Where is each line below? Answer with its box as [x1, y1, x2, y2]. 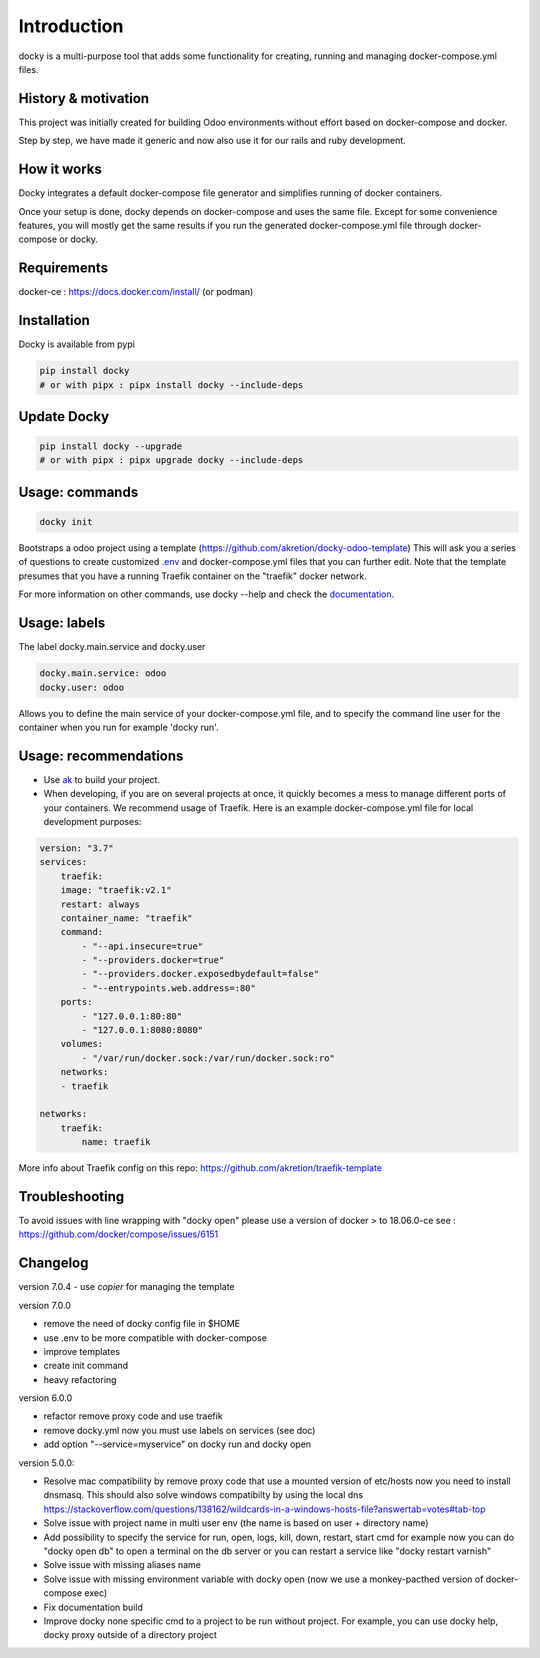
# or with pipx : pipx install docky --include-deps [39, 379, 304, 390]
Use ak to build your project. [43, 773, 160, 785]
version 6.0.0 [18, 1392, 73, 1404]
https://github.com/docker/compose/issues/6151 [18, 1228, 219, 1240]
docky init [39, 516, 93, 528]
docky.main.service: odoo [39, 668, 167, 679]
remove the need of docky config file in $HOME [43, 1318, 240, 1330]
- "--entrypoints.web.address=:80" [81, 982, 257, 994]
